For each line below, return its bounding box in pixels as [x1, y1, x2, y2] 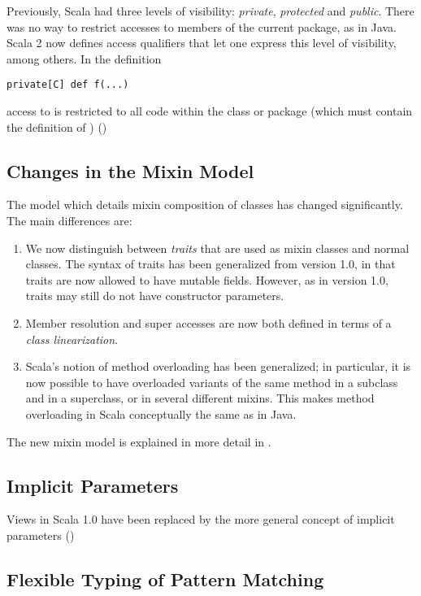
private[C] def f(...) [7, 79, 129, 91]
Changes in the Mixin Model [7, 158, 254, 183]
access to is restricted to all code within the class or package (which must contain [7, 102, 413, 120]
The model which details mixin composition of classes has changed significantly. [7, 196, 403, 213]
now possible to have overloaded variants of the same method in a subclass [25, 373, 398, 390]
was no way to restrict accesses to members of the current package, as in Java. [7, 18, 397, 35]
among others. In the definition [7, 50, 162, 67]
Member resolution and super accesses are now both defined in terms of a [25, 314, 392, 331]
